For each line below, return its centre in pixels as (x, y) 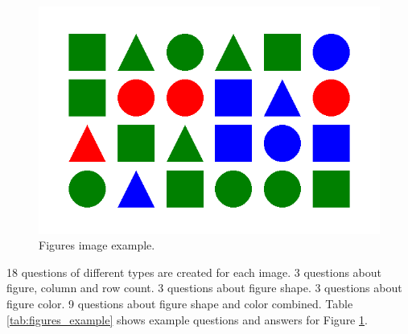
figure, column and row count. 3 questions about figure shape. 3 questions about (204, 288)
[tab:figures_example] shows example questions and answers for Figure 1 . (187, 319)
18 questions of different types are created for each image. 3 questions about (194, 272)
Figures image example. (97, 245)
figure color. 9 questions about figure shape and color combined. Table (180, 304)
